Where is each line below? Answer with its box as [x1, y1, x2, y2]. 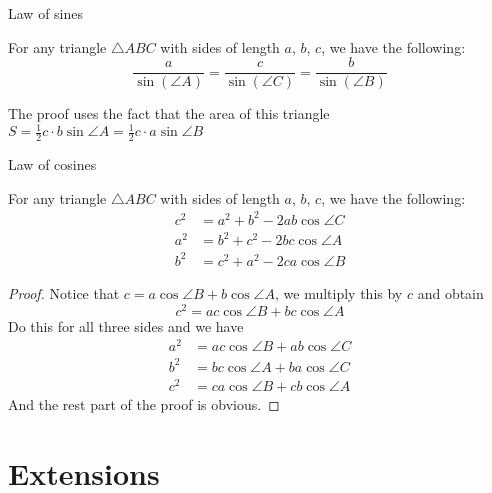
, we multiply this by [275, 282, 403, 303]
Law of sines [8, 3, 83, 23]
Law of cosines [8, 154, 97, 175]
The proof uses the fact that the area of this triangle [8, 103, 330, 124]
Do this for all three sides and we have [8, 315, 244, 336]
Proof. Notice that [8, 282, 120, 303]
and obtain [417, 282, 484, 303]
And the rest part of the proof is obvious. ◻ [8, 393, 280, 414]
